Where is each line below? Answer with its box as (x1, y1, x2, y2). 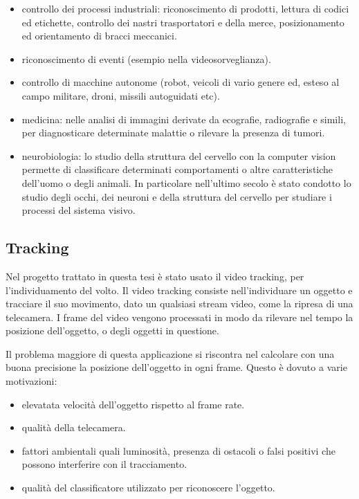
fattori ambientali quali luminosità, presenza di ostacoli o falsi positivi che (21, 443, 335, 457)
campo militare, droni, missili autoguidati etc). (21, 88, 220, 102)
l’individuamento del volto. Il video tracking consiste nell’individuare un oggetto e (6, 282, 353, 297)
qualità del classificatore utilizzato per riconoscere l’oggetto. (21, 480, 275, 495)
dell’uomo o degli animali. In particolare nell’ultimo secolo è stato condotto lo (21, 175, 351, 190)
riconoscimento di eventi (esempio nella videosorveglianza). (21, 51, 271, 66)
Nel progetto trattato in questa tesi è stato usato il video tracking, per (6, 269, 304, 283)
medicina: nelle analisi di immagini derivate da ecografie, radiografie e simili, (21, 111, 346, 126)
